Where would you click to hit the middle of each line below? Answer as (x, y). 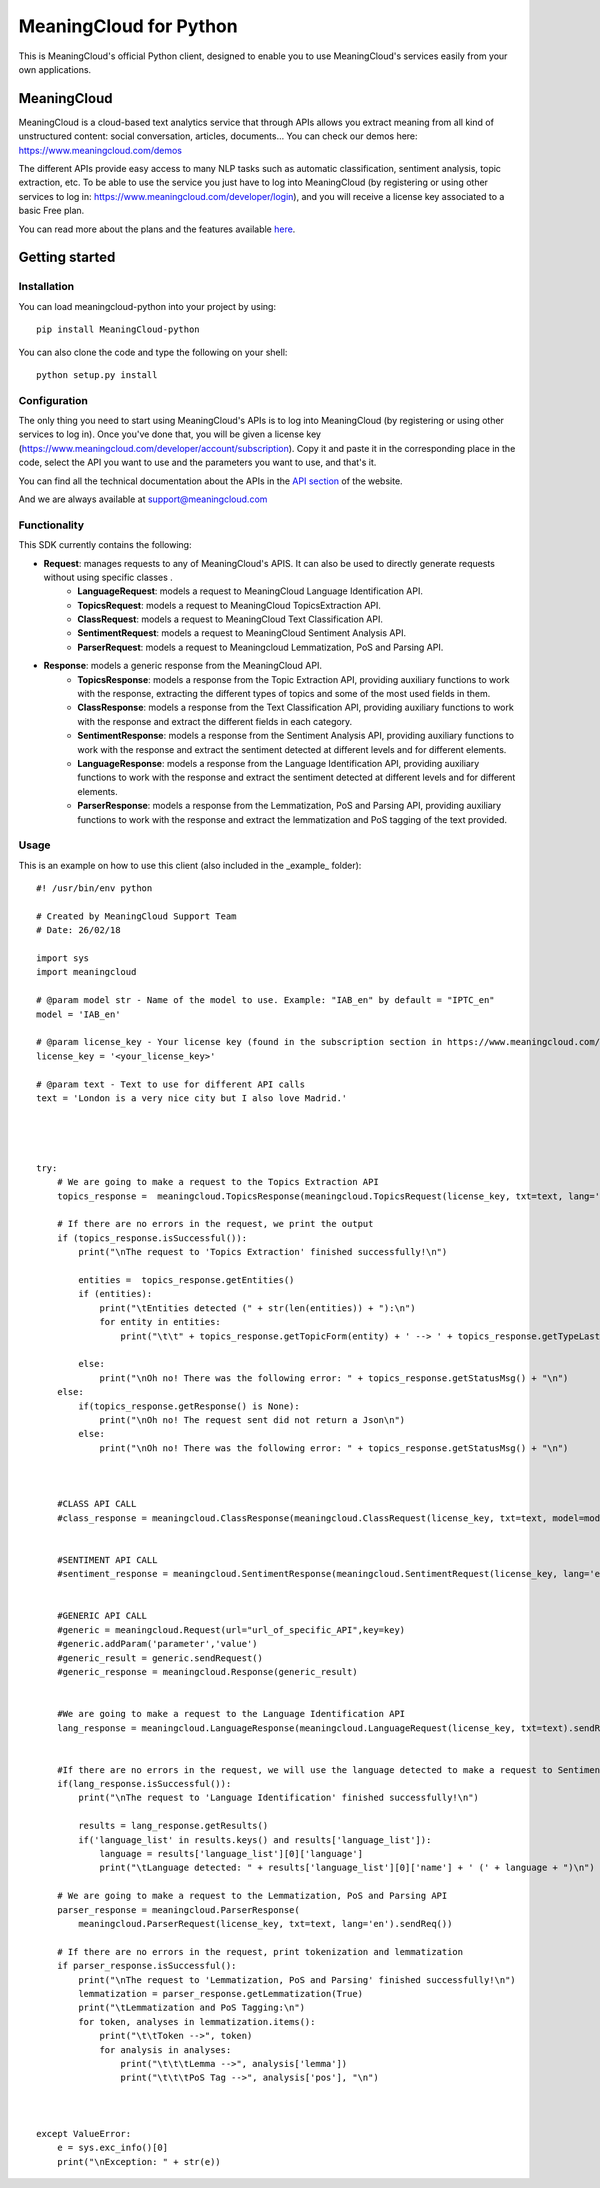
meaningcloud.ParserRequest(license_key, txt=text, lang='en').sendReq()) (265, 1923)
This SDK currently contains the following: (105, 545)
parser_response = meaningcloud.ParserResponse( (178, 1909)
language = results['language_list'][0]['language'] (231, 1854)
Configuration (53, 400)
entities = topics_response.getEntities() (186, 1280)
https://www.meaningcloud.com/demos (100, 150)
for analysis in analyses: (165, 2049)
